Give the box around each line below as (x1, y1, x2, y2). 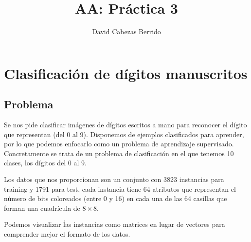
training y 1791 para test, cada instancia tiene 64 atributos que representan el (4, 183, 236, 194)
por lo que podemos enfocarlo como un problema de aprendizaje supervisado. (4, 139, 234, 149)
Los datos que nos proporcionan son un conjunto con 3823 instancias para (4, 174, 224, 184)
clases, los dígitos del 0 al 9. (4, 158, 87, 168)
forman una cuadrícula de (4, 202, 80, 213)
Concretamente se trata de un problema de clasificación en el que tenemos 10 (4, 148, 234, 158)
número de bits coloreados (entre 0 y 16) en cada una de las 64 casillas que (4, 193, 227, 203)
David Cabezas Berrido (92, 26, 161, 37)
